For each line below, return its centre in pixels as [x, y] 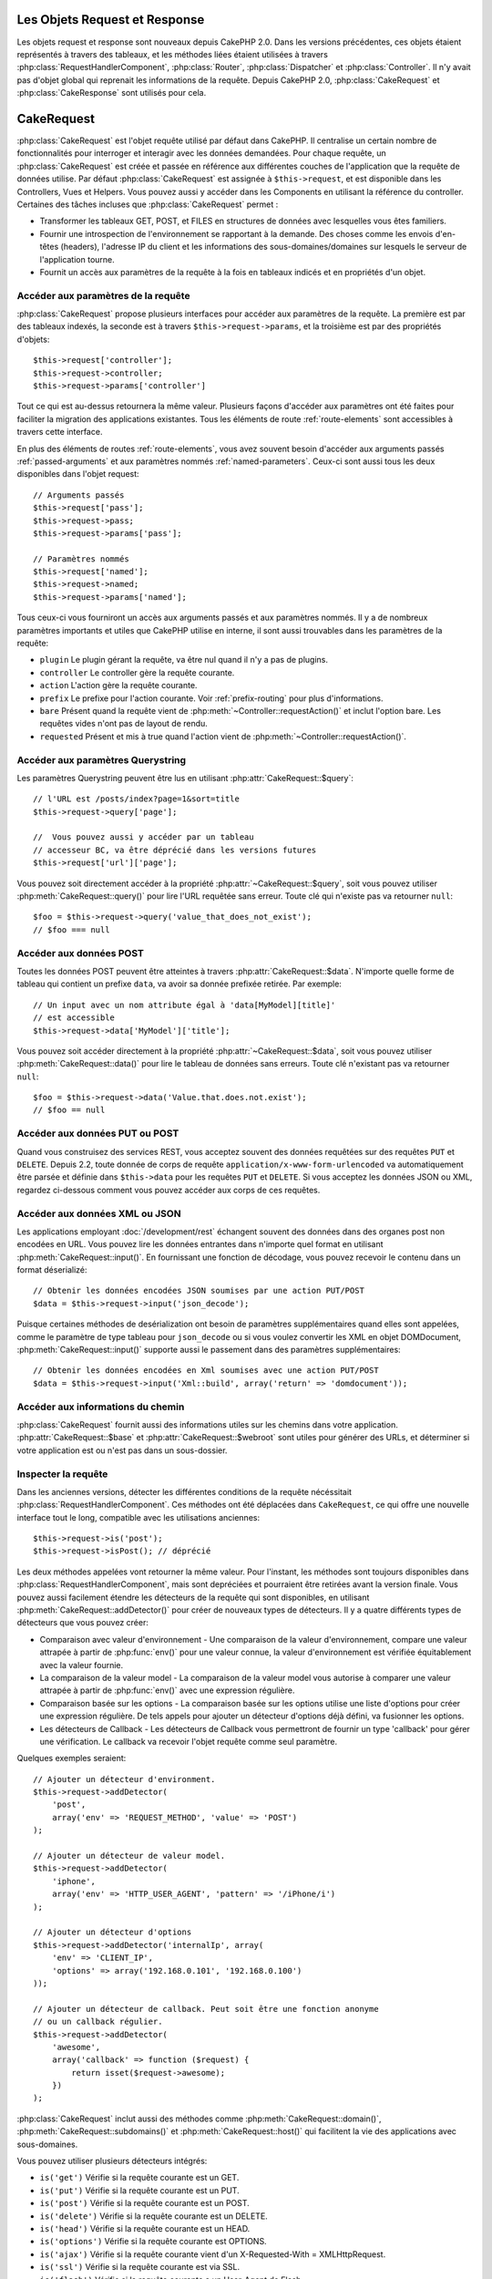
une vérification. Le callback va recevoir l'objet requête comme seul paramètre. [188, 1741]
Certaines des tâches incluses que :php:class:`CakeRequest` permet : [148, 204]
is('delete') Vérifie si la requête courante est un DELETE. [154, 2216]
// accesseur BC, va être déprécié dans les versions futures [175, 850]
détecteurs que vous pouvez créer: [83, 1623]
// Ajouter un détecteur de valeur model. [129, 1856]
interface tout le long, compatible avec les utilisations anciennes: [138, 1517]
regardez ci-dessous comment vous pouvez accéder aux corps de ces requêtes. [169, 1190]
